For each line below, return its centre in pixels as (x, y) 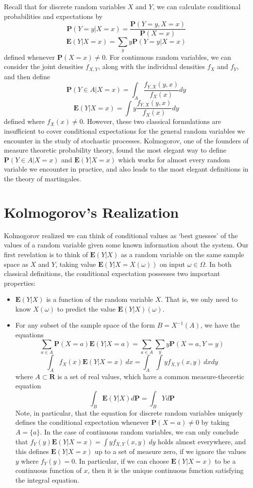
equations (29, 335)
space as (16, 264)
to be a (225, 461)
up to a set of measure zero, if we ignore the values (170, 451)
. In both (218, 264)
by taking (215, 422)
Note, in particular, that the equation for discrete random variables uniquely (129, 412)
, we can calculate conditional (197, 6)
